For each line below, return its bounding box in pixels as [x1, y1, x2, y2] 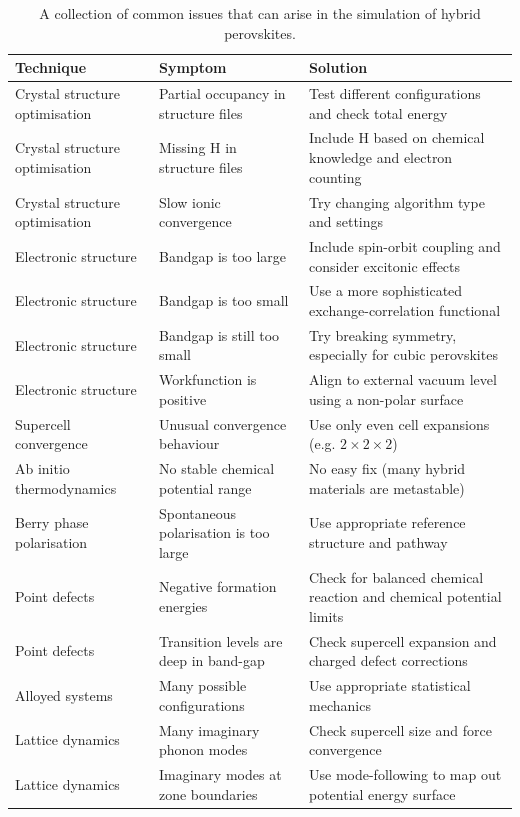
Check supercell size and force [309, 719, 492, 740]
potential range [158, 477, 252, 498]
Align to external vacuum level [309, 369, 497, 390]
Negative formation [158, 576, 277, 597]
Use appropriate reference [309, 512, 466, 533]
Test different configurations [309, 83, 481, 104]
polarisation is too [158, 522, 270, 543]
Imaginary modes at [158, 763, 282, 784]
